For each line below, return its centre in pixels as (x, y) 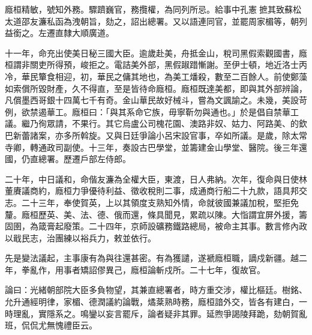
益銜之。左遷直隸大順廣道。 (59, 33)
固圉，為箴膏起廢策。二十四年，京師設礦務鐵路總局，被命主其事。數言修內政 (156, 226)
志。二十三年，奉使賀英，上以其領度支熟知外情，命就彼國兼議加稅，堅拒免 (152, 202)
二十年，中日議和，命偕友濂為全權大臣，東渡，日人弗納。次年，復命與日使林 (156, 179)
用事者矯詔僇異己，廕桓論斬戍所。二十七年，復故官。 (160, 269)
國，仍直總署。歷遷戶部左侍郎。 (68, 159)
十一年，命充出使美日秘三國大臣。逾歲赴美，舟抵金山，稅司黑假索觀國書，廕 (156, 53)
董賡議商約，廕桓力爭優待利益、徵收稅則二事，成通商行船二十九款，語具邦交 (156, 191)
